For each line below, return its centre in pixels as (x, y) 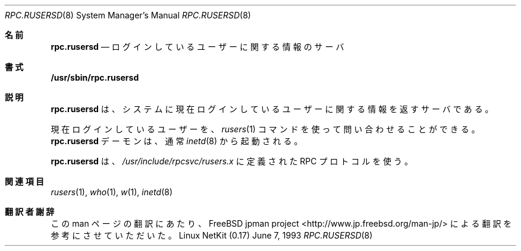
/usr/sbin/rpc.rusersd (95, 77)
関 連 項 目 (24, 181)
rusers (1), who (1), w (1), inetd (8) (112, 192)
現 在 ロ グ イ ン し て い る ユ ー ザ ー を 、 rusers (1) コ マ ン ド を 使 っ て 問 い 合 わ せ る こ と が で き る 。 (265, 129)
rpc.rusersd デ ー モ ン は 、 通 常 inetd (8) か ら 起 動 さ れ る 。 (177, 141)
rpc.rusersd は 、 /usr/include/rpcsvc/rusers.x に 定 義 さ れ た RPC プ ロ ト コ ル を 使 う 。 (232, 161)
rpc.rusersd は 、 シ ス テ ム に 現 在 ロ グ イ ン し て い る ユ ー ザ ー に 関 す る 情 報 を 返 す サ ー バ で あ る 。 (272, 109)
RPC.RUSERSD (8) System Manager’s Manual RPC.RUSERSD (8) (128, 15)
